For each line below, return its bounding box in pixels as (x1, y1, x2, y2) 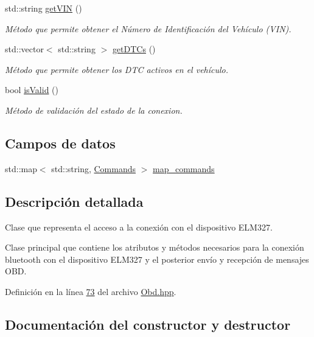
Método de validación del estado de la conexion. (5, 103, 183, 116)
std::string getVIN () (5, 2, 82, 14)
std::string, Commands (51, 162, 136, 175)
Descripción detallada (5, 192, 144, 210)
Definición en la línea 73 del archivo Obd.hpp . (5, 285, 176, 297)
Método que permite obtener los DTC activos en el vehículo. (5, 63, 229, 75)
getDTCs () (112, 43, 156, 55)
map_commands (153, 162, 215, 175)
